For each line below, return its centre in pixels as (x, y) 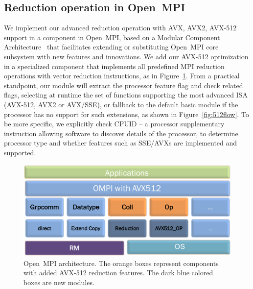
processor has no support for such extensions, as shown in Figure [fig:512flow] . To (126, 114)
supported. (20, 152)
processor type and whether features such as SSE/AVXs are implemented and (121, 143)
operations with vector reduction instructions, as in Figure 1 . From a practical (122, 76)
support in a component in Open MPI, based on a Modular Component (112, 37)
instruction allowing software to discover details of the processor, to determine (121, 133)
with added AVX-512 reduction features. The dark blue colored (118, 273)
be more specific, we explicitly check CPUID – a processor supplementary (114, 124)
